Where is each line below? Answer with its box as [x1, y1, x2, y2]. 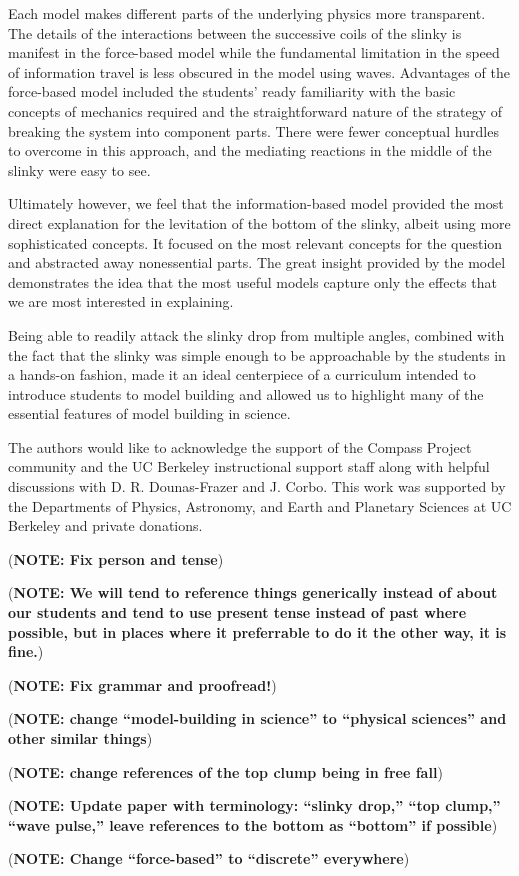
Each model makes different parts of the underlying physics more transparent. [8, 3, 486, 23]
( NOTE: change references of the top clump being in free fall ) [8, 761, 443, 782]
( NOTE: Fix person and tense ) [8, 548, 224, 569]
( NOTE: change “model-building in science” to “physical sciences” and [8, 708, 507, 729]
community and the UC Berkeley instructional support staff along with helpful [8, 456, 490, 477]
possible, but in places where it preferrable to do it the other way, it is [8, 621, 507, 642]
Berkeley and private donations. [8, 515, 203, 536]
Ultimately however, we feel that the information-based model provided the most [8, 193, 504, 214]
